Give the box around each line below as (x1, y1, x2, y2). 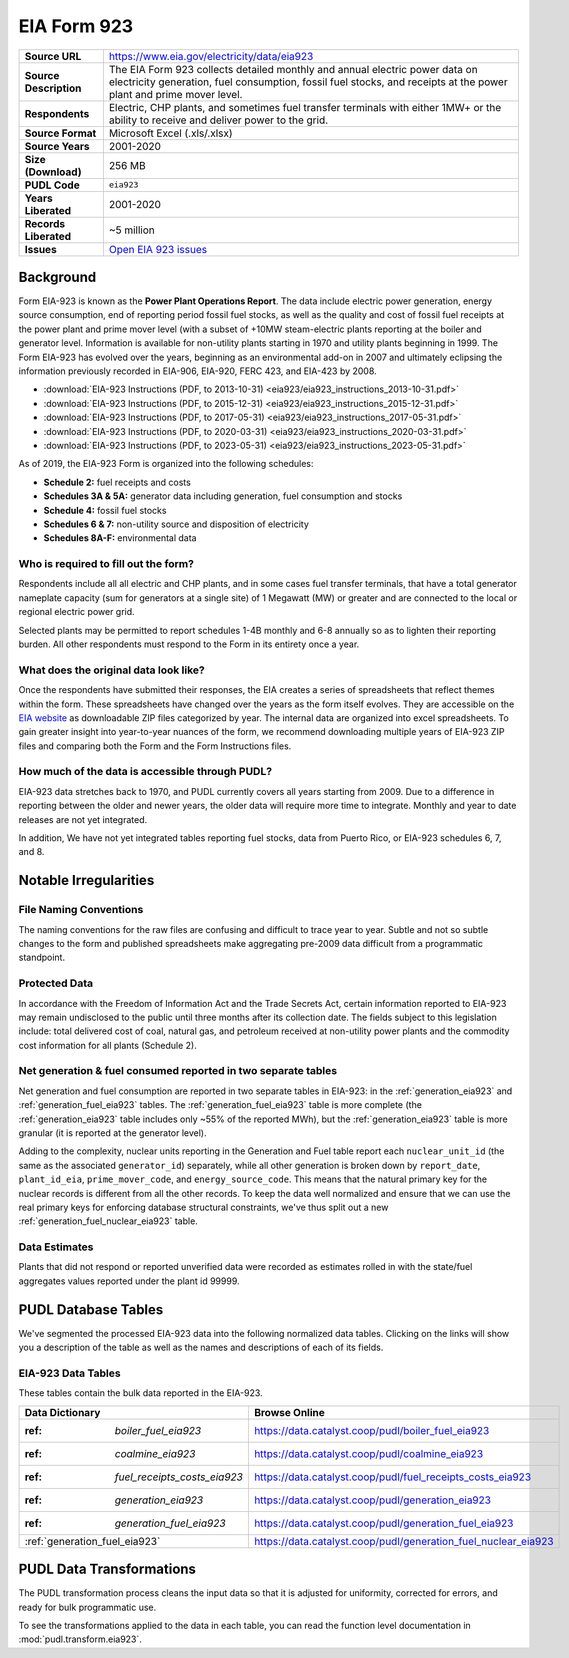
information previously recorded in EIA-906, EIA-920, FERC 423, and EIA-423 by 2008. (18, 365, 377, 377)
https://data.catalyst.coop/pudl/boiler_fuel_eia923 (253, 1423, 490, 1437)
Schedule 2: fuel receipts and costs (43, 476, 192, 488)
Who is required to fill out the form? (18, 557, 195, 571)
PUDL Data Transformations (18, 1561, 197, 1578)
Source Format (24, 126, 97, 140)
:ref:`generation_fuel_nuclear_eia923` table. (18, 1215, 199, 1227)
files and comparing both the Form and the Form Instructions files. (18, 740, 292, 752)
